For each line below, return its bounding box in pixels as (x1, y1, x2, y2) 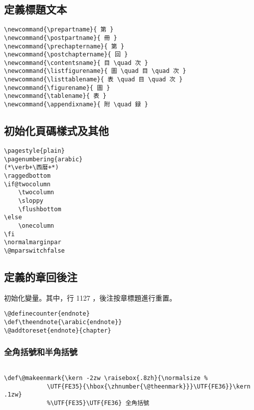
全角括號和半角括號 (4, 346, 78, 358)
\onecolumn (18, 222, 54, 229)
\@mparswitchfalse (4, 247, 65, 254)
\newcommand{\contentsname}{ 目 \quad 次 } (4, 59, 148, 66)
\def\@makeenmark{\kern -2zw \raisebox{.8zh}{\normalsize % (4, 375, 208, 382)
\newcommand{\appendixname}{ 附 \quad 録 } (4, 101, 148, 108)
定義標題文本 (4, 1, 67, 17)
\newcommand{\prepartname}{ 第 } (4, 26, 114, 33)
